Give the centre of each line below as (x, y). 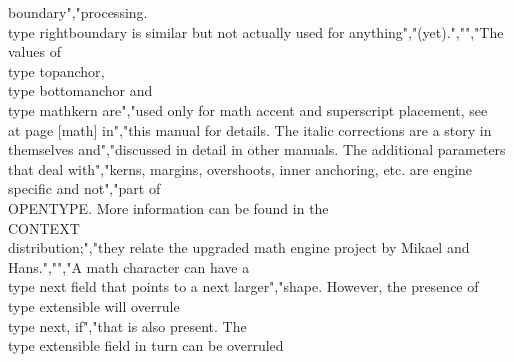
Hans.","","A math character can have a (129, 266)
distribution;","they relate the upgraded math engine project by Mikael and (239, 247)
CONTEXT (44, 227)
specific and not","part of (84, 188)
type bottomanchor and (80, 90)
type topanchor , (56, 70)
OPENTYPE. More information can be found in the (168, 207)
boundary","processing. (78, 12)
